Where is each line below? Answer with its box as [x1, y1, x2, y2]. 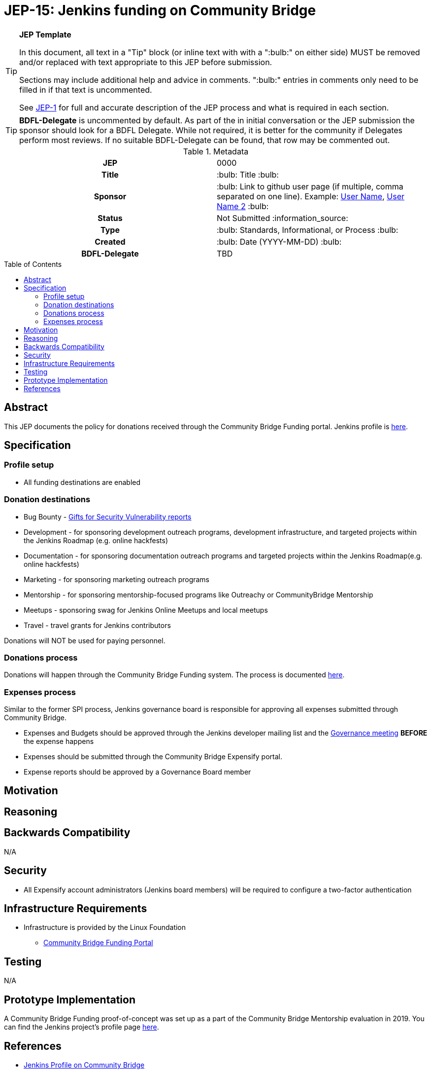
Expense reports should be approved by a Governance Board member [24, 768, 251, 777]
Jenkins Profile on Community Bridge [24, 1060, 145, 1069]
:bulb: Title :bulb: [217, 169, 279, 180]
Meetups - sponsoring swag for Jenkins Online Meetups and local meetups [24, 605, 268, 614]
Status [98, 213, 123, 223]
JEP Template [19, 29, 71, 39]
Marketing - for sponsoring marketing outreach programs [24, 575, 210, 584]
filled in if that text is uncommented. [19, 84, 152, 95]
